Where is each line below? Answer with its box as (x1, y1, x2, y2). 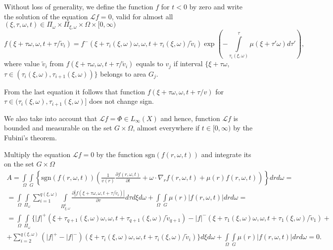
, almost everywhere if (133, 123, 200, 133)
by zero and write (189, 1, 243, 11)
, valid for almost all (111, 11, 173, 21)
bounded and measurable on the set (4, 123, 112, 133)
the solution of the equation (4, 11, 88, 21)
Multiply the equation (4, 149, 71, 159)
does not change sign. (89, 96, 154, 106)
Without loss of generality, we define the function (4, 1, 153, 11)
